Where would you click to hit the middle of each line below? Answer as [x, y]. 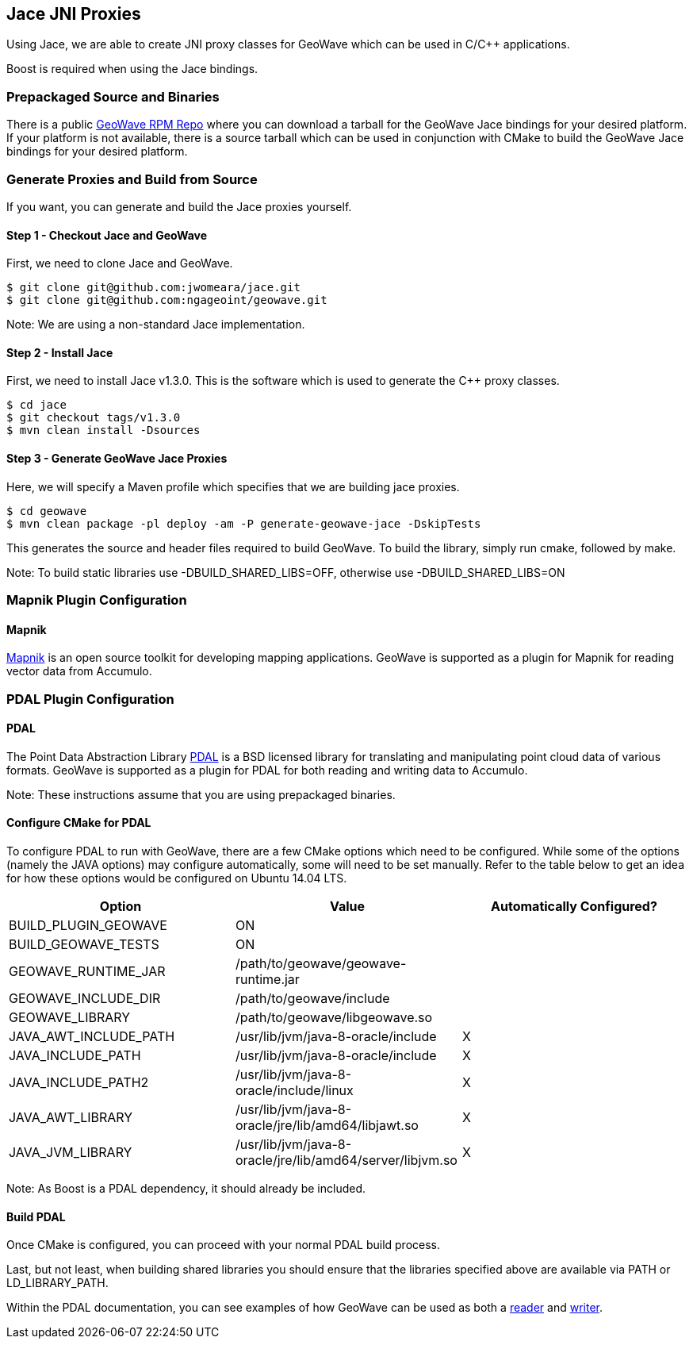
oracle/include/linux [294, 1090]
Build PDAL [36, 1216]
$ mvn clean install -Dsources [103, 430]
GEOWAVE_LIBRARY [70, 1017]
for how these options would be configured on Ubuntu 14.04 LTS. [177, 878]
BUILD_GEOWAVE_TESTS [84, 944]
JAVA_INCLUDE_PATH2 [79, 1082]
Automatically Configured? [574, 906]
